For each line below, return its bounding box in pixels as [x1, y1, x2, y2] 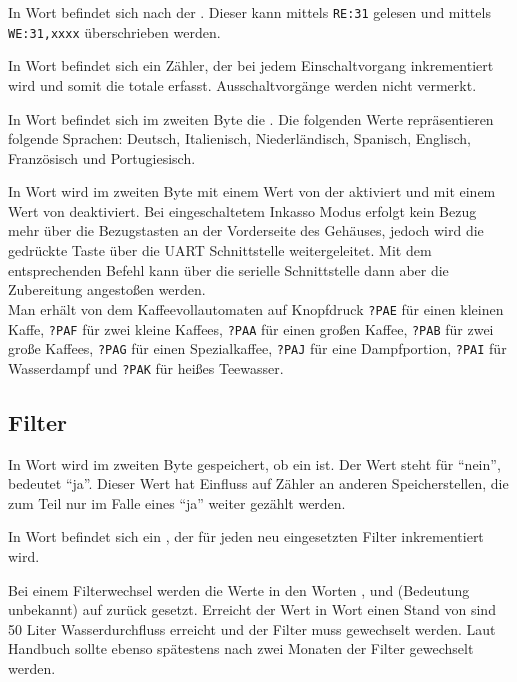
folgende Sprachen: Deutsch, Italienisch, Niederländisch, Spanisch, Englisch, [8, 128, 471, 149]
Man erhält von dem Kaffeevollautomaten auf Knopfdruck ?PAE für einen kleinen [8, 298, 504, 319]
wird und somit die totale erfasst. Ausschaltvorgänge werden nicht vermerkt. [8, 74, 477, 95]
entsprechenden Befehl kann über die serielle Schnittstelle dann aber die [8, 259, 449, 280]
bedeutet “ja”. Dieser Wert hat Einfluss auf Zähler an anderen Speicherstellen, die [8, 473, 509, 494]
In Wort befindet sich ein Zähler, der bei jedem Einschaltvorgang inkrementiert [8, 55, 494, 76]
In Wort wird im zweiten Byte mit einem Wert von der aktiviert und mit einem [8, 181, 496, 202]
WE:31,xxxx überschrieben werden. [8, 21, 221, 42]
